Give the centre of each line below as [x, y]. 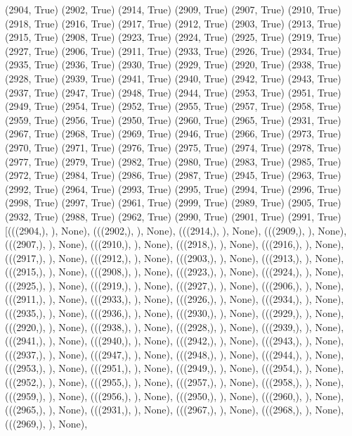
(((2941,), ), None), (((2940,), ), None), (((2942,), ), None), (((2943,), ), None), [175, 341]
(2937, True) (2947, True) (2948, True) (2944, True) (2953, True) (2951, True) [173, 92]
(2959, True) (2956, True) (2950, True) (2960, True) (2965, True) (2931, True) [173, 119]
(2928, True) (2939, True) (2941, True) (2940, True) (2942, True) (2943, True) [173, 78]
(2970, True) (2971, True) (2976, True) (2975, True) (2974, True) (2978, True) [173, 147]
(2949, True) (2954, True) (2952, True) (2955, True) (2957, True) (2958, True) [173, 106]
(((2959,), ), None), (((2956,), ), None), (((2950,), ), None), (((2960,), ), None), [175, 395]
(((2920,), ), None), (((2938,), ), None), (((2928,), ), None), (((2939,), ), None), [175, 326]
